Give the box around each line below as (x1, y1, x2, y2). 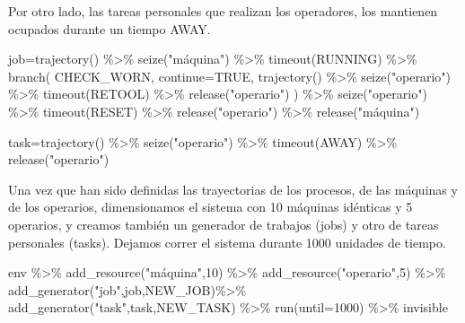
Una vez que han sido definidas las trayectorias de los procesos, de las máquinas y (8, 179, 458, 198)
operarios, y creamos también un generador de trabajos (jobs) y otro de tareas (8, 214, 439, 233)
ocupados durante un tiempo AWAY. (8, 19, 211, 38)
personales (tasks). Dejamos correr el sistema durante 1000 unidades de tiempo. (8, 232, 446, 251)
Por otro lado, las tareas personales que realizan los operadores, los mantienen (8, 2, 438, 20)
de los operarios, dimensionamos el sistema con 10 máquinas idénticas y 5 (8, 197, 413, 216)
